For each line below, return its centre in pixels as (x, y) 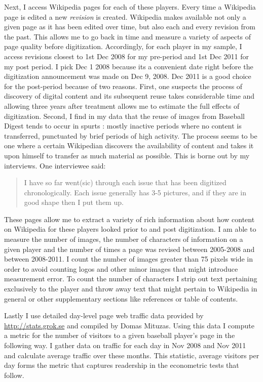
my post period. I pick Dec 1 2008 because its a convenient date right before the (129, 66)
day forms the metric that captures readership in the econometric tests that (122, 365)
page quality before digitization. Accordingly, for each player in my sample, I (123, 46)
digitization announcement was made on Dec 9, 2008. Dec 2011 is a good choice (128, 76)
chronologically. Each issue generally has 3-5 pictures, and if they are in (135, 192)
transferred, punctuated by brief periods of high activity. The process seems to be (131, 135)
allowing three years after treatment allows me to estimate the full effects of (122, 105)
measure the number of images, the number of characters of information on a (124, 239)
